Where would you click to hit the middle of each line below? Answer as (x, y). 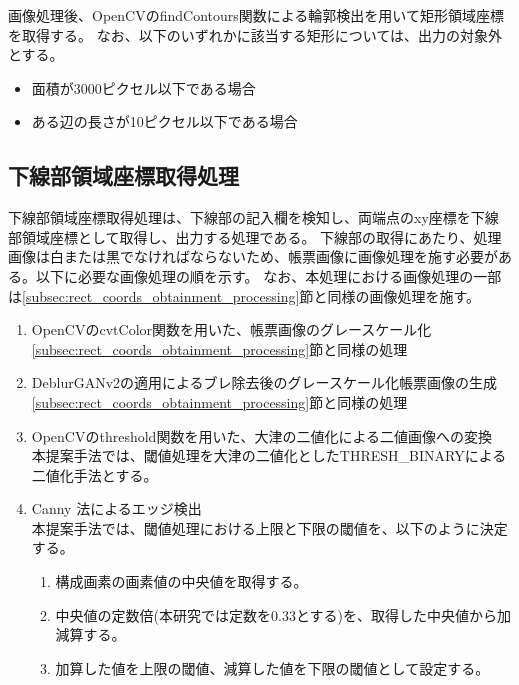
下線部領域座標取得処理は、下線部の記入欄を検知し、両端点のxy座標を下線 (253, 217)
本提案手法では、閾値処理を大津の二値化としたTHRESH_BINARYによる (269, 455)
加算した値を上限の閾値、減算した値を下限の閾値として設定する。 (272, 667)
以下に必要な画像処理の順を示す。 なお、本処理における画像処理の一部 (268, 275)
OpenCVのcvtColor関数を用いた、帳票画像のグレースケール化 (231, 329)
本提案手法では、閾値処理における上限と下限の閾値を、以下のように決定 (269, 527)
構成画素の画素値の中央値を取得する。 (181, 581)
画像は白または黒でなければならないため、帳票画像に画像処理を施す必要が (253, 256)
